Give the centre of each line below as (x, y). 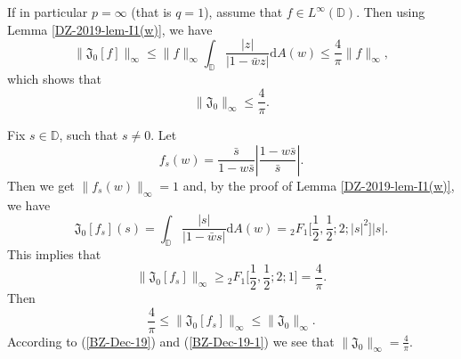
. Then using (391, 12)
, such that (89, 135)
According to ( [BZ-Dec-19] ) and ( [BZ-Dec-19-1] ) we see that (171, 341)
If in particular (48, 12)
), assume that (243, 12)
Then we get (41, 185)
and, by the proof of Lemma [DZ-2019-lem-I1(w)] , (319, 185)
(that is (151, 12)
